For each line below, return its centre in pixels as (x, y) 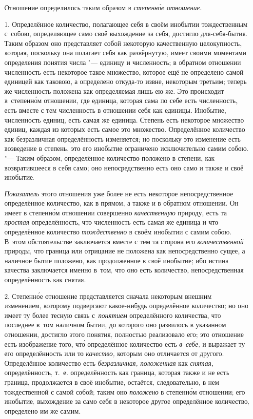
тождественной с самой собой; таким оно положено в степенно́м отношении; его (125, 391)
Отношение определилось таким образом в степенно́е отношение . (103, 7)
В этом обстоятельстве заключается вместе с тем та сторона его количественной (124, 241)
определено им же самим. (43, 410)
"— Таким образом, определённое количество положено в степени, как (110, 157)
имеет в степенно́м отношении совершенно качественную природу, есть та (116, 212)
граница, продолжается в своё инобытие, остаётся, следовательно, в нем (112, 382)
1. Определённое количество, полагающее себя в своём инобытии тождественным (126, 24)
